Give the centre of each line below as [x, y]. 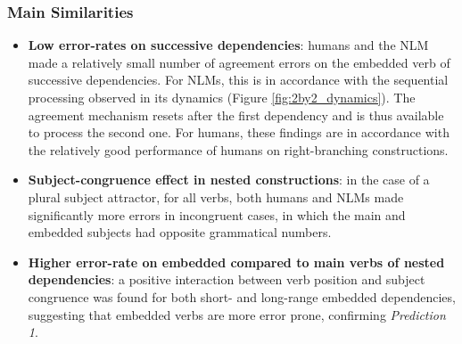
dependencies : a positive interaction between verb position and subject [227, 279]
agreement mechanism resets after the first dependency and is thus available [236, 115]
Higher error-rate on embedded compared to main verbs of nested [236, 262]
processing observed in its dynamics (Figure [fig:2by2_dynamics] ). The [222, 97]
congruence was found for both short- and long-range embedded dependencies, [242, 296]
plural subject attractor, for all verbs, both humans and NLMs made [216, 197]
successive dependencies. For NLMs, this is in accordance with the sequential [238, 80]
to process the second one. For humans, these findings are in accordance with [239, 132]
